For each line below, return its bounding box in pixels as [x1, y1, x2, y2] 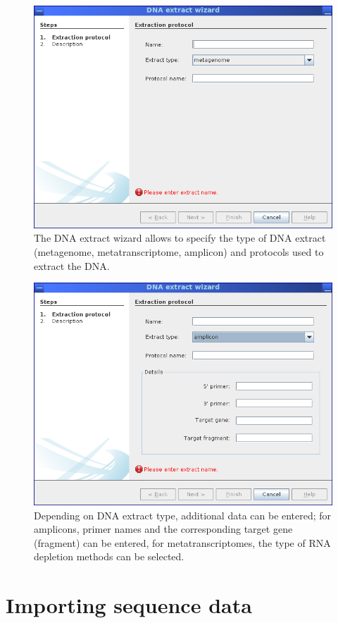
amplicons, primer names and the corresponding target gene [34, 522, 293, 536]
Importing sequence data [6, 591, 252, 619]
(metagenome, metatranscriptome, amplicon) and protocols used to [34, 244, 324, 259]
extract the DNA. [34, 258, 110, 273]
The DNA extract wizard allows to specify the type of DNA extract [34, 230, 326, 245]
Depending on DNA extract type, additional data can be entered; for [34, 507, 332, 522]
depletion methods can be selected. [34, 549, 184, 564]
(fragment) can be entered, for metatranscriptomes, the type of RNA [34, 535, 331, 550]
